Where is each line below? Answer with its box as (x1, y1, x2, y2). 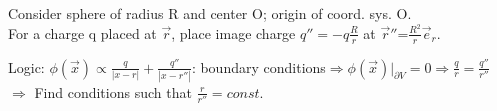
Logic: (8, 56, 45, 77)
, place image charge (171, 22, 296, 43)
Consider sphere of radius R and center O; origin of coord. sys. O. (8, 3, 412, 23)
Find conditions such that (34, 81, 192, 102)
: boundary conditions (191, 56, 326, 77)
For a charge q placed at (8, 22, 157, 43)
